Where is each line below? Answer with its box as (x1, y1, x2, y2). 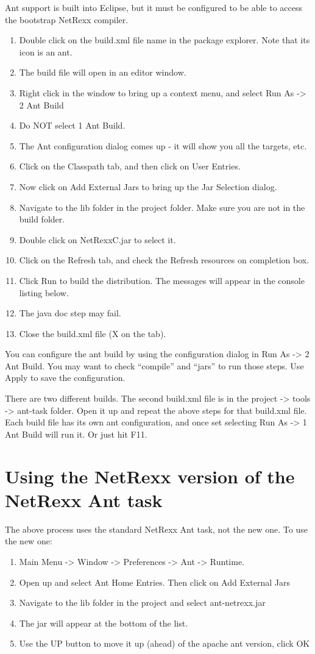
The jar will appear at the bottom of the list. (19, 616, 188, 629)
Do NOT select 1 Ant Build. (19, 119, 126, 132)
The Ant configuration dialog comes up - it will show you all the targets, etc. (19, 139, 307, 152)
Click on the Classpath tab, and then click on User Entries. (19, 160, 241, 172)
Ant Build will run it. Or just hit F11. (5, 427, 147, 440)
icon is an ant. (19, 45, 73, 58)
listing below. (19, 286, 69, 299)
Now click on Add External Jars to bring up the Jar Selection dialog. (19, 180, 277, 193)
